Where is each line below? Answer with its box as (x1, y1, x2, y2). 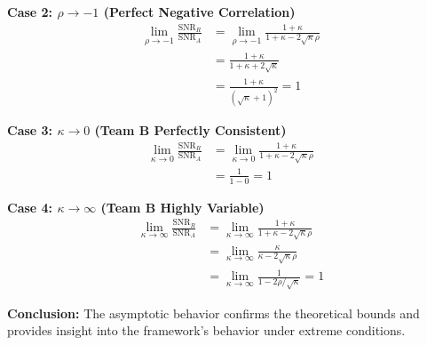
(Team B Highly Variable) (100, 197, 265, 216)
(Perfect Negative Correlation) (103, 3, 296, 20)
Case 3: (7, 121, 53, 140)
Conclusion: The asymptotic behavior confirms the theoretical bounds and (7, 303, 420, 322)
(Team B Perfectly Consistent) (94, 121, 287, 140)
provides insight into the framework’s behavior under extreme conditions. (7, 321, 406, 340)
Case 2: (7, 3, 53, 20)
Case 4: (7, 197, 53, 216)
